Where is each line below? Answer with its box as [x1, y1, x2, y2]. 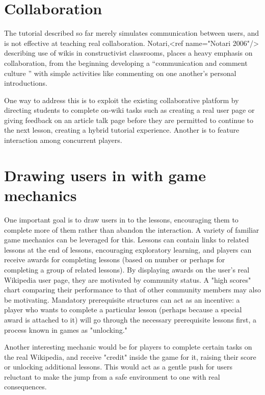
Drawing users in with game [4, 164, 206, 185]
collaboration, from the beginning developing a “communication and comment [4, 57, 248, 68]
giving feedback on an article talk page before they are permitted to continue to [4, 114, 253, 125]
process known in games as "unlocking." [4, 324, 127, 335]
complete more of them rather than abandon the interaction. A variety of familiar [4, 224, 259, 235]
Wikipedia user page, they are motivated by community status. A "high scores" [4, 274, 251, 285]
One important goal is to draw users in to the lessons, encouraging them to [4, 214, 238, 225]
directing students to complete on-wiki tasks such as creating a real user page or [4, 105, 255, 115]
